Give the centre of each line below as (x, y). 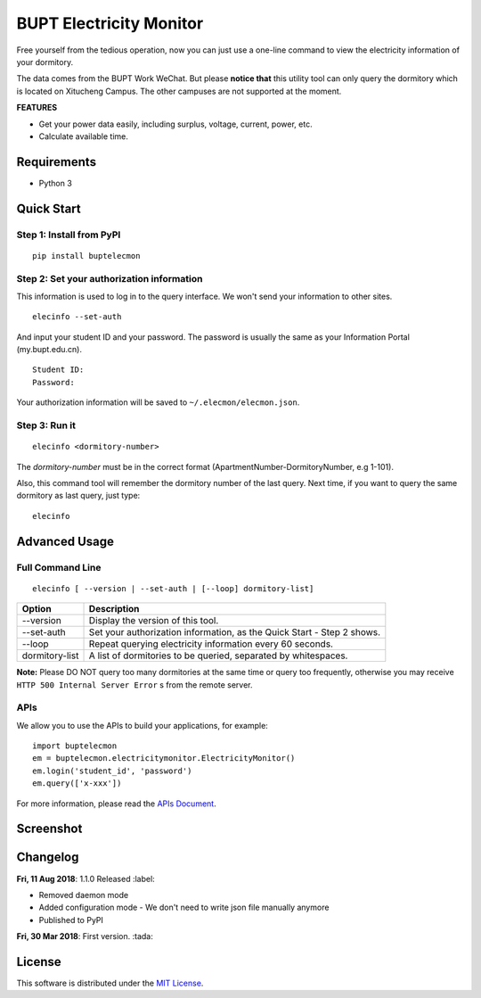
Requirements (57, 162)
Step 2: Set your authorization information (110, 278)
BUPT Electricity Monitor (110, 23)
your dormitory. (45, 62)
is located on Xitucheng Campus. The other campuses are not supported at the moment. (179, 91)
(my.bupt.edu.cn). (49, 350)
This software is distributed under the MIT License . (110, 983)
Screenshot (49, 829)
